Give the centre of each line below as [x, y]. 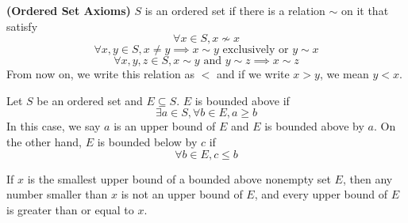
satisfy [22, 26]
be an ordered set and [90, 100]
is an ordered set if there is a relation [235, 10]
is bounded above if [242, 100]
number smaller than [57, 194]
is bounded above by [314, 126]
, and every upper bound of [321, 194]
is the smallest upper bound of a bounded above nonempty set [179, 178]
